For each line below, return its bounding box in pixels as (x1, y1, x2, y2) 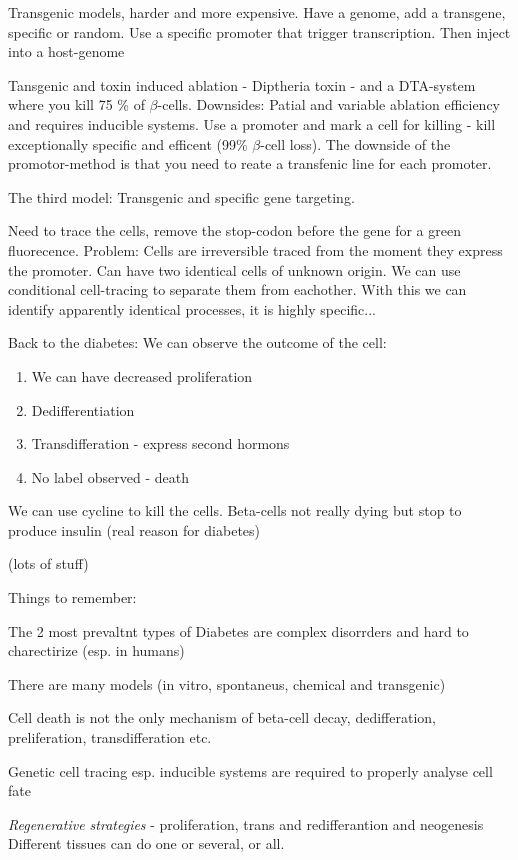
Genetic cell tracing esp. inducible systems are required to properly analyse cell (8, 760, 493, 781)
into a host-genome (8, 41, 125, 62)
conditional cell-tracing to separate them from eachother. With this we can (8, 279, 467, 300)
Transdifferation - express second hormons (31, 433, 290, 454)
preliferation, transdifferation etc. (8, 727, 212, 748)
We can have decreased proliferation (31, 365, 253, 386)
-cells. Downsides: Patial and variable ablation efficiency (157, 94, 501, 115)
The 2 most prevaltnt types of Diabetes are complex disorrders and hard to (8, 620, 469, 641)
